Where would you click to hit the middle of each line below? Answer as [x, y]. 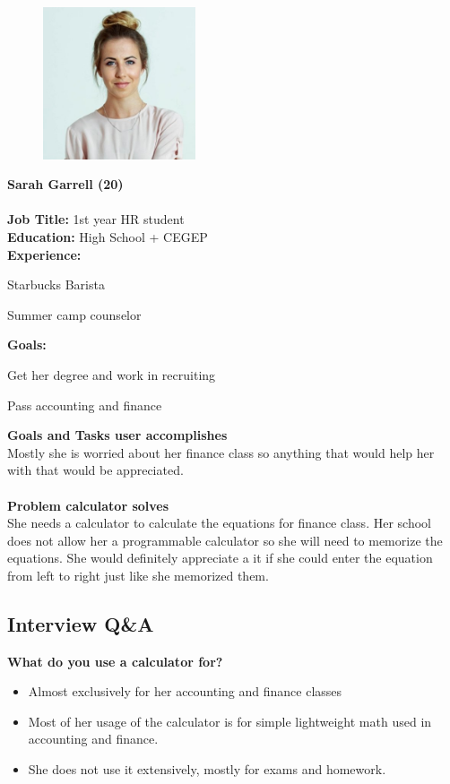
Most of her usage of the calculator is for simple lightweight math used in [230, 721]
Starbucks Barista [56, 284]
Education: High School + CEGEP [108, 236]
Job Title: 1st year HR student [96, 219]
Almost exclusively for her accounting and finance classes [185, 691]
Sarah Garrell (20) [65, 184]
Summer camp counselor [74, 314]
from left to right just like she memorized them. [138, 575]
